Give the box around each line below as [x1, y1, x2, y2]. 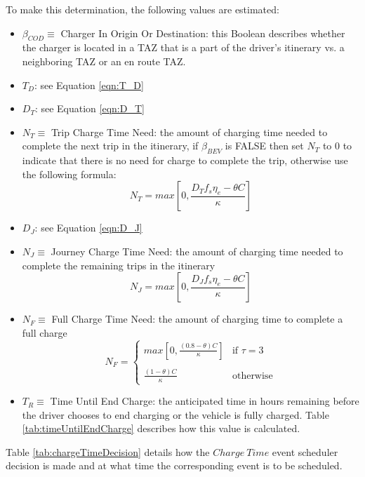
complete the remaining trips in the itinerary [22, 257, 215, 272]
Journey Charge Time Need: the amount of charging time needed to [51, 243, 343, 258]
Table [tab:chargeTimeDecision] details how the [6, 444, 210, 459]
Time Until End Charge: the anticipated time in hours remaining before [50, 394, 359, 408]
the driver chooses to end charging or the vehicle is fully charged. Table [22, 407, 329, 422]
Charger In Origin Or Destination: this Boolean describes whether [60, 25, 345, 40]
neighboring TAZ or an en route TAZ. [22, 53, 186, 68]
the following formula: [22, 166, 117, 181]
